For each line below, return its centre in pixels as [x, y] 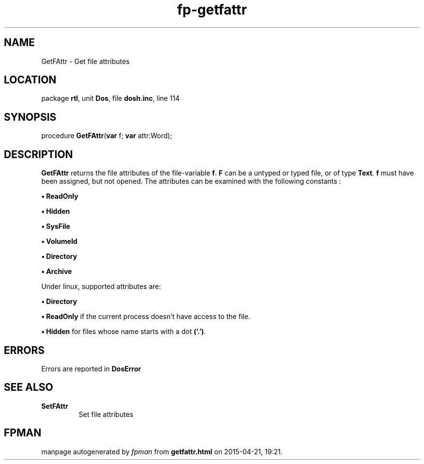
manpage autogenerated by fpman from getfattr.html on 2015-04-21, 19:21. [162, 451]
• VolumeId [59, 241]
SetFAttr [55, 406]
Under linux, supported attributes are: [101, 287]
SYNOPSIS [30, 117]
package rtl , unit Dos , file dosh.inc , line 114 [111, 98]
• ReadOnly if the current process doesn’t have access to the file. [146, 317]
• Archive [57, 272]
